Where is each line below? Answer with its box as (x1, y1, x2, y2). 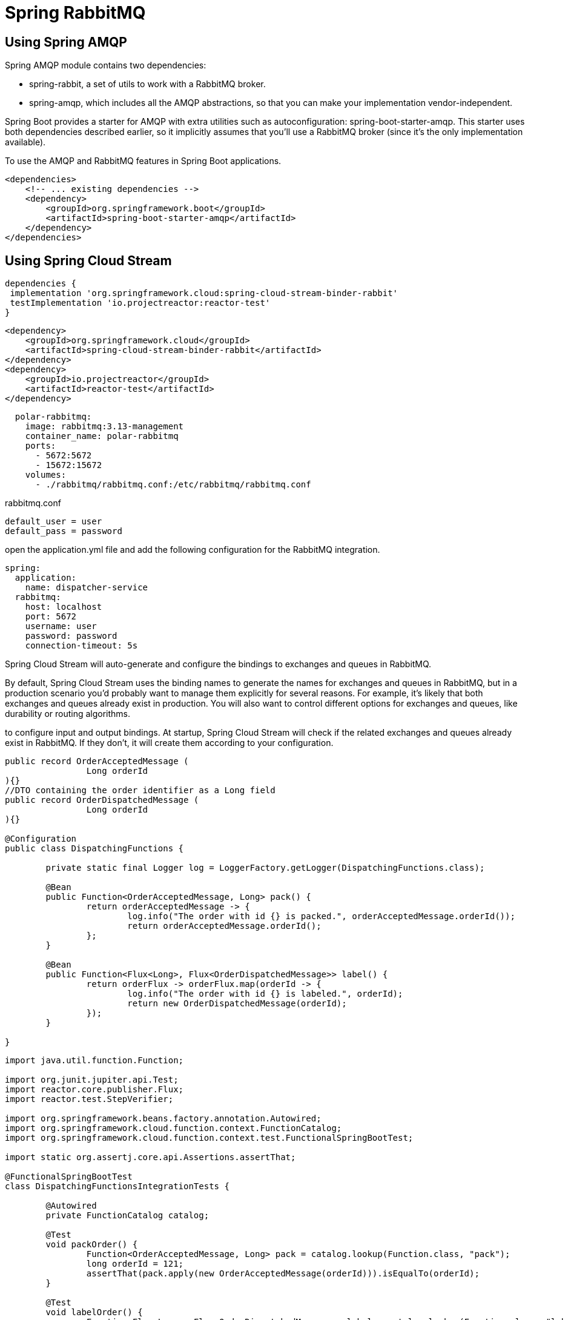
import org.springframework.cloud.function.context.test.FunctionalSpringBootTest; (5, 1133, 414, 1143)
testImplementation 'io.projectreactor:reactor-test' (10, 298, 271, 308)
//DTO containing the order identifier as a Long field (5, 785, 276, 796)
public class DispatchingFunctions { (5, 843, 184, 854)
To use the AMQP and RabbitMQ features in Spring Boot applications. (5, 156, 282, 167)
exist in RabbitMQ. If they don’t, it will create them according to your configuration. (5, 738, 334, 748)
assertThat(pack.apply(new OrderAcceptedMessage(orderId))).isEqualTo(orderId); (86, 1269, 480, 1279)
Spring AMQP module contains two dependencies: (5, 60, 206, 71)
